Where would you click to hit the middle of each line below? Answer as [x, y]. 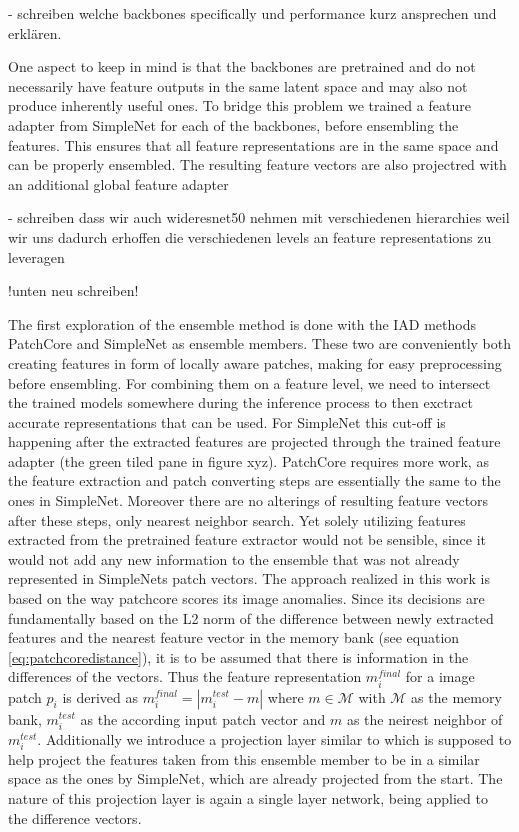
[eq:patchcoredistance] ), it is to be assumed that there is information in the [238, 656]
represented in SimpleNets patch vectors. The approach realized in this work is [249, 578]
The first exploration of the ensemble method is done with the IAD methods [242, 323]
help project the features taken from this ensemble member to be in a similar [244, 758]
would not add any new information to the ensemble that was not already [234, 558]
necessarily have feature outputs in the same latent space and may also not [238, 85]
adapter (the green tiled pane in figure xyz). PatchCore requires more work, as [248, 460]
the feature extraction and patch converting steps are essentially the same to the [254, 480]
